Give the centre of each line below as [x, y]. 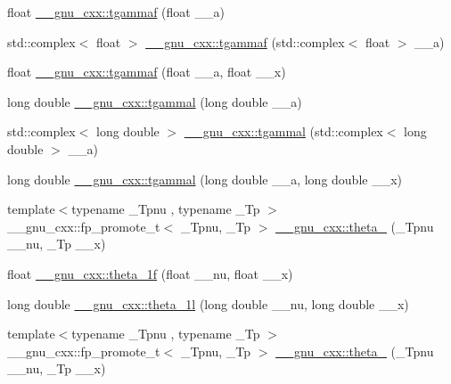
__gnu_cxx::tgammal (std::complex [283, 131]
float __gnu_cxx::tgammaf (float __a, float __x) [147, 72]
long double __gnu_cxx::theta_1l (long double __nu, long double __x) [208, 303]
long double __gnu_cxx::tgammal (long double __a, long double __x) [205, 179]
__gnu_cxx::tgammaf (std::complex [245, 41]
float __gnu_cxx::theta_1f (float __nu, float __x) [150, 273]
